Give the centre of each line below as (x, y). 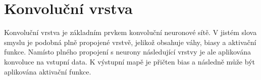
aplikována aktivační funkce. (48, 71)
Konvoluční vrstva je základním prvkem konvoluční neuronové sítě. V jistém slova (130, 32)
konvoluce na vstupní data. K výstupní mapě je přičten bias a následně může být (129, 61)
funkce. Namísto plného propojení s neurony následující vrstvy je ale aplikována (127, 52)
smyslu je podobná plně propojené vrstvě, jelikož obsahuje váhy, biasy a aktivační (130, 42)
